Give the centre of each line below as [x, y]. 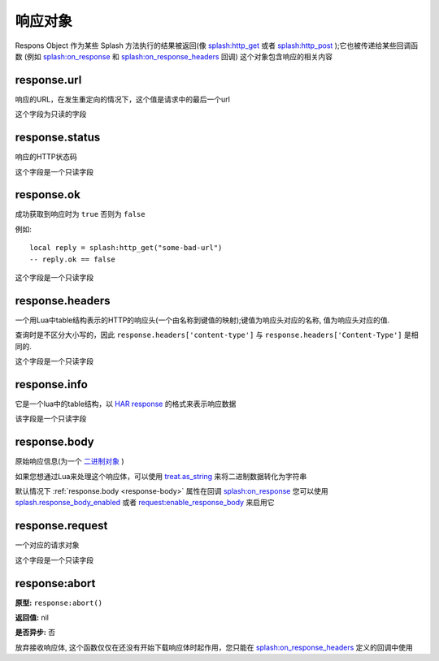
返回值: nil [32, 618]
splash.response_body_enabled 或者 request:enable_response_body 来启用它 [145, 503]
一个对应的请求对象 [47, 545]
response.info [52, 385]
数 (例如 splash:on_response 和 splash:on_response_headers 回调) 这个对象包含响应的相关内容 [174, 56]
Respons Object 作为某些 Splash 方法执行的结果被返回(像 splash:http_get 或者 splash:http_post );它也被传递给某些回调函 [217, 45]
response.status [58, 138]
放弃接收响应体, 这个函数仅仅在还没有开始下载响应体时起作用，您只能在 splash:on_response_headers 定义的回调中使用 [214, 647]
